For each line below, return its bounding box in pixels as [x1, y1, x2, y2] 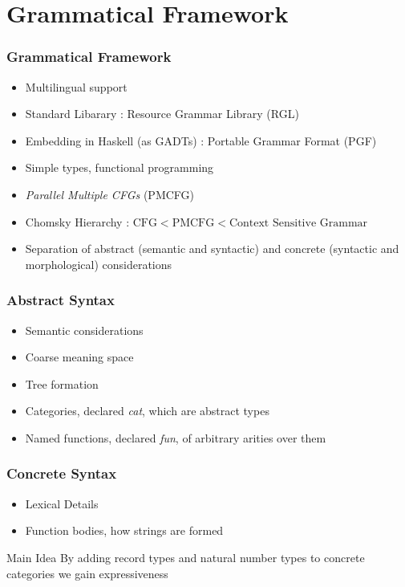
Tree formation [25, 375, 99, 392]
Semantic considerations [25, 321, 144, 338]
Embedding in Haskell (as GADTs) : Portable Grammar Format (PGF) [25, 132, 377, 149]
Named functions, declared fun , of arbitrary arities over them [25, 429, 326, 446]
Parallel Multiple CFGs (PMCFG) [25, 185, 195, 202]
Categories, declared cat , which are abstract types [25, 402, 269, 419]
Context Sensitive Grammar [229, 217, 368, 229]
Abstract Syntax [6, 290, 115, 310]
